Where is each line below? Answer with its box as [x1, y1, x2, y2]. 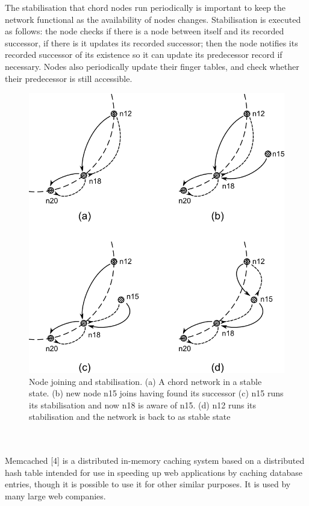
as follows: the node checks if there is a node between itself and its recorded [5, 25, 284, 37]
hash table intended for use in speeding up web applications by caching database [5, 466, 302, 478]
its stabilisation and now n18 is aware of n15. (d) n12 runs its [29, 398, 256, 411]
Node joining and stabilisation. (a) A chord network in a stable [29, 375, 262, 387]
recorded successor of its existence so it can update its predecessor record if [5, 48, 282, 61]
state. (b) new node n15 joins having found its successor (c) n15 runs [29, 387, 284, 399]
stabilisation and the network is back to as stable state [29, 410, 231, 423]
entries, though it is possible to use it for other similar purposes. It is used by [5, 478, 291, 490]
